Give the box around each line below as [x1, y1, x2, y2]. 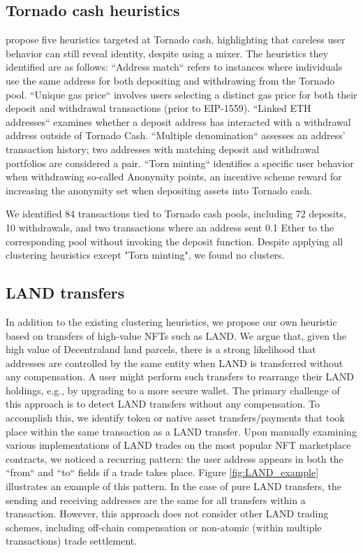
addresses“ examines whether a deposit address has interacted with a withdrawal [6, 114, 351, 129]
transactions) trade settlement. [6, 533, 138, 548]
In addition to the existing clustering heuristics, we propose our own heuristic [6, 314, 337, 329]
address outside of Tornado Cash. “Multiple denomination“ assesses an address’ [6, 128, 346, 143]
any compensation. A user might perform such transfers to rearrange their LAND [6, 369, 354, 384]
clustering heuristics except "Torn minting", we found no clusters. [6, 247, 285, 262]
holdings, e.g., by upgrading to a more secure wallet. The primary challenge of [6, 382, 340, 397]
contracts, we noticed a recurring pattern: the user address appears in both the [6, 451, 343, 466]
